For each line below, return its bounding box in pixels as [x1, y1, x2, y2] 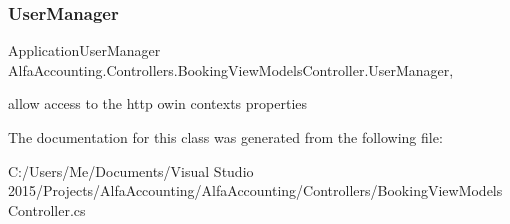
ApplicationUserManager [8, 40, 161, 61]
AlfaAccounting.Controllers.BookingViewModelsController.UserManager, [8, 59, 454, 80]
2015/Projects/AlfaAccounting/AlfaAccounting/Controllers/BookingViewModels [8, 180, 503, 201]
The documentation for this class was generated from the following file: [8, 127, 443, 147]
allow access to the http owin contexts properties [8, 93, 308, 114]
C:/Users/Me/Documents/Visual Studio [8, 160, 254, 181]
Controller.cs [8, 199, 86, 220]
